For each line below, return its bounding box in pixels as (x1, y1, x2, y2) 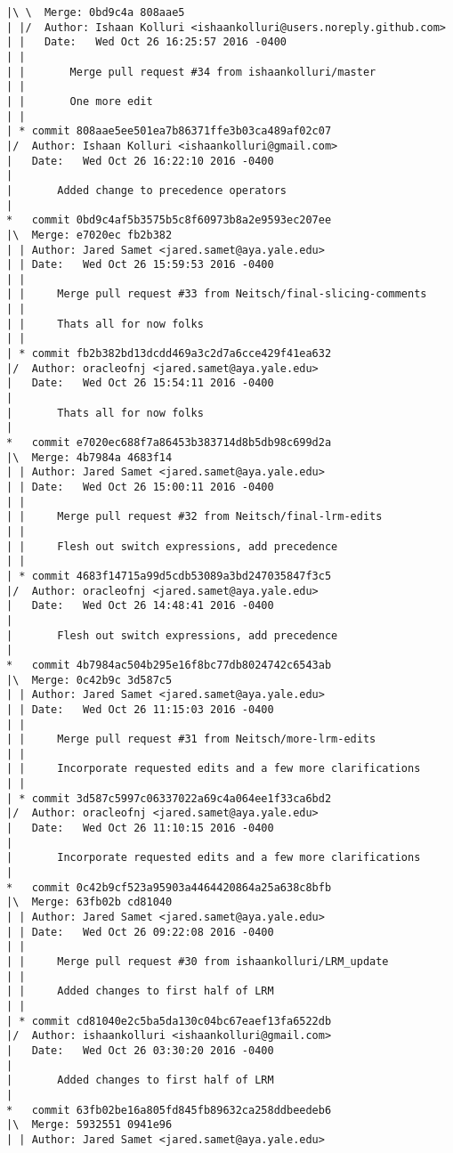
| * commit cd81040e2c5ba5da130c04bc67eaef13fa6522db (6, 1014, 332, 1027)
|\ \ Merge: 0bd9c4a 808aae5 (6, 6, 185, 19)
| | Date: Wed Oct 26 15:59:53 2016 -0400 (6, 258, 274, 272)
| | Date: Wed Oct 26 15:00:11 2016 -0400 (6, 481, 274, 493)
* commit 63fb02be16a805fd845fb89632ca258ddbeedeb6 (6, 1103, 332, 1116)
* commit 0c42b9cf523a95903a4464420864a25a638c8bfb (6, 881, 332, 894)
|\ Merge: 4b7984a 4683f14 (6, 451, 173, 464)
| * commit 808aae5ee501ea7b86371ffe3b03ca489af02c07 (6, 125, 332, 138)
